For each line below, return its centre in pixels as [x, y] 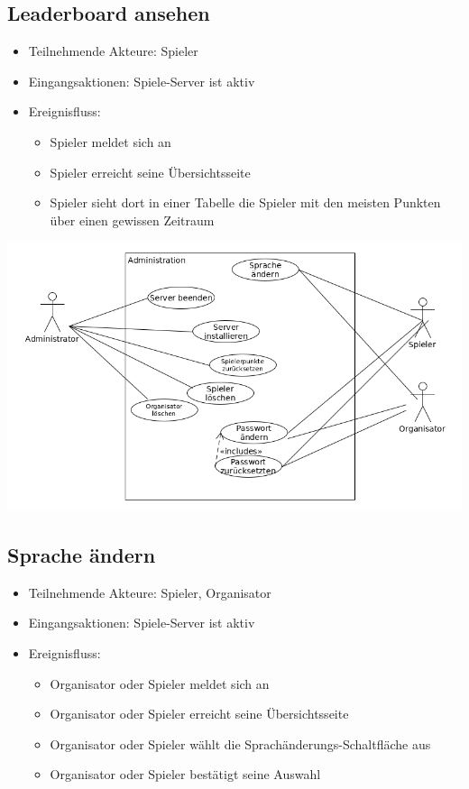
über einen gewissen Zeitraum [132, 220]
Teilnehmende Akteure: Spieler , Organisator [150, 592]
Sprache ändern [82, 555]
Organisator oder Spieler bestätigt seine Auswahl [185, 774]
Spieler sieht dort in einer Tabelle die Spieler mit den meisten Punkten [245, 202]
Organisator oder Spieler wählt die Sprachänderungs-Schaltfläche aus [240, 743]
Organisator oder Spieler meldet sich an [160, 683]
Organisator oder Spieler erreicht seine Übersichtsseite [199, 714]
